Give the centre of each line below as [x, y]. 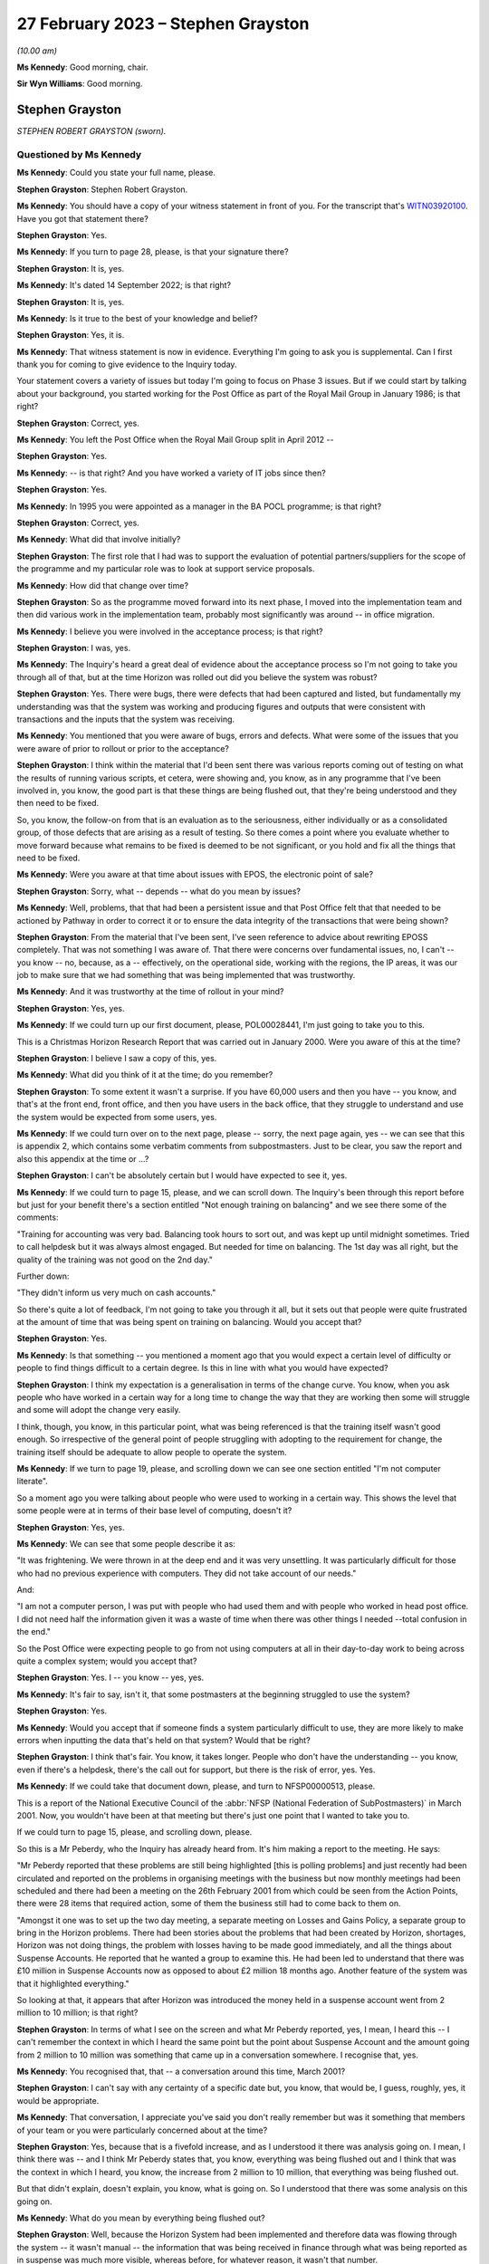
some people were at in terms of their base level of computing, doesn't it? [154, 1511]
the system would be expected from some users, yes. [117, 1117]
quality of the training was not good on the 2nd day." [115, 1260]
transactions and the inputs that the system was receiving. [126, 719]
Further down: [43, 1276]
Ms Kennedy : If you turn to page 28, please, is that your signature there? [153, 252]
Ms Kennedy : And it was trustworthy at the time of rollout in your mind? [150, 992]
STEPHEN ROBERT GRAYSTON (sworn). [91, 131]
